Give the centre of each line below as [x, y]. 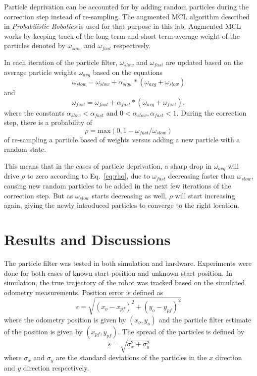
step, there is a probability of [48, 122]
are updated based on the [204, 62]
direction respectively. [56, 367]
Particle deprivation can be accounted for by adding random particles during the [127, 6]
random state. [25, 149]
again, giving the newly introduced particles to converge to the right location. [122, 205]
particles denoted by [35, 45]
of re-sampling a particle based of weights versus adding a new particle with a [122, 139]
